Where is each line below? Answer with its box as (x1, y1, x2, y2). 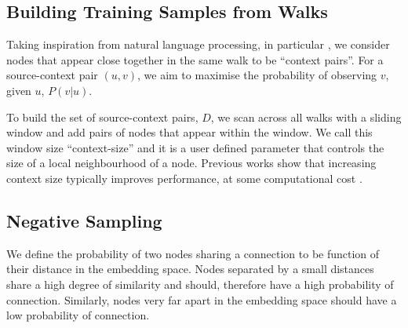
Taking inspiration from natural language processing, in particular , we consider (6, 36, 390, 53)
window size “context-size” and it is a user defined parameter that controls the (6, 139, 384, 155)
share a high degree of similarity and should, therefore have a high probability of (6, 275, 394, 292)
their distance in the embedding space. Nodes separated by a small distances (6, 261, 374, 277)
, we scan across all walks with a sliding (210, 108, 402, 125)
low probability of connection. (6, 307, 150, 323)
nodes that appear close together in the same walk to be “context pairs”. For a (6, 51, 384, 67)
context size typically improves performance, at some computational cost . (6, 169, 362, 186)
